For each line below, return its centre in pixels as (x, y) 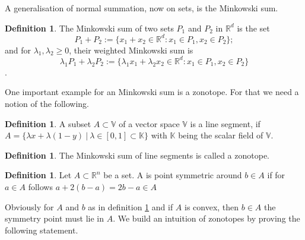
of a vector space (149, 123)
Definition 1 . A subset (48, 123)
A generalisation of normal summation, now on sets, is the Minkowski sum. (142, 8)
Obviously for (29, 206)
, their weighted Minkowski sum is (131, 50)
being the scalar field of (221, 135)
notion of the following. (47, 103)
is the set (253, 28)
